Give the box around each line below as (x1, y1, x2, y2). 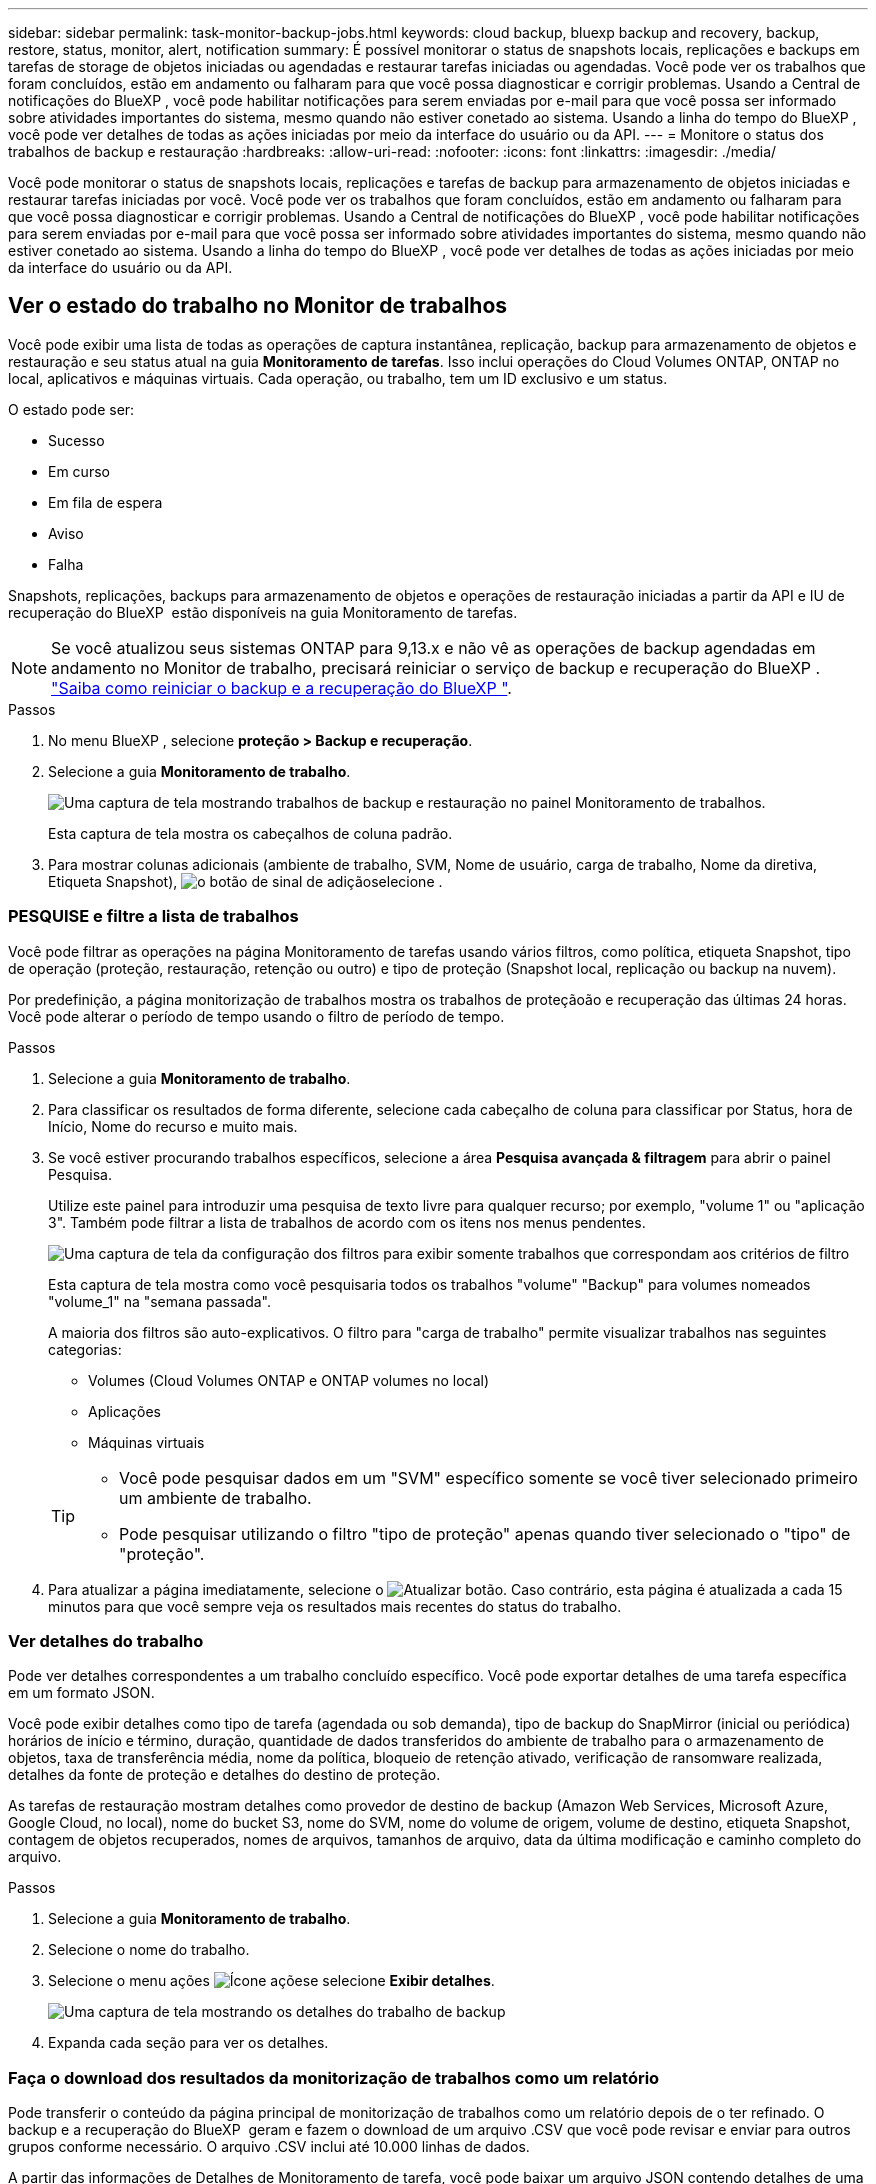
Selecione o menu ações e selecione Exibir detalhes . (48, 1972, 495, 1990)
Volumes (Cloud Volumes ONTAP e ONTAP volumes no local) (88, 1371, 490, 1389)
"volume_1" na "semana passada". (48, 1292, 272, 1310)
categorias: (48, 1340, 122, 1358)
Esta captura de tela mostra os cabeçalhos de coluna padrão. (48, 824, 453, 842)
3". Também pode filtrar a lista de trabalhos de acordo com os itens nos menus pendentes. (48, 1213, 646, 1231)
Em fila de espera (48, 493, 163, 511)
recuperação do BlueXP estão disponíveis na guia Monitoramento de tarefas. (8, 603, 518, 621)
